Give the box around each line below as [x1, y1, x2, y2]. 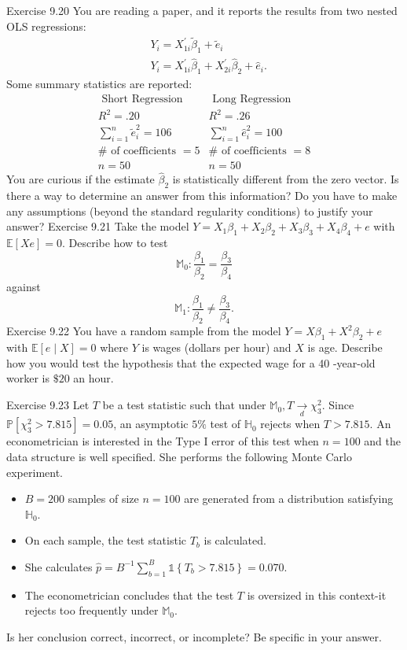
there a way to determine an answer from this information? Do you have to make [6, 187, 398, 204]
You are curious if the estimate [6, 171, 155, 187]
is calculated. [203, 532, 266, 548]
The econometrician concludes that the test [24, 586, 234, 603]
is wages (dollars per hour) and [141, 339, 291, 356]
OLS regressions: [6, 17, 86, 34]
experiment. [6, 463, 63, 480]
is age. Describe [307, 339, 383, 356]
